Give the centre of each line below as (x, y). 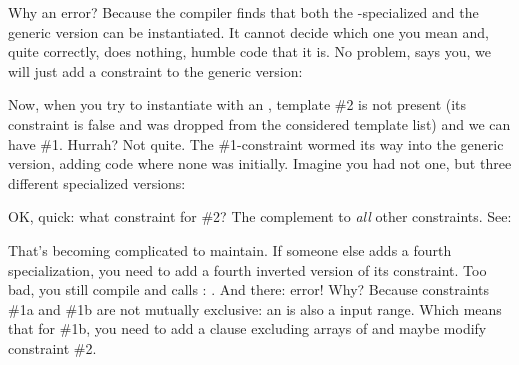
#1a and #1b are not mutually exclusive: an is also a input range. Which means (255, 308)
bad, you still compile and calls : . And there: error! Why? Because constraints (249, 289)
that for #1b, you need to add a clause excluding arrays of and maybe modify (247, 328)
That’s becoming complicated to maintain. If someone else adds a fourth (230, 249)
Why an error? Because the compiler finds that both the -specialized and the (243, 12)
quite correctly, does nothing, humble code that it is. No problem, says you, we (250, 51)
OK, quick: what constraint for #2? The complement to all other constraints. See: (260, 216)
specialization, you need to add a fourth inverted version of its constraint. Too (247, 269)
